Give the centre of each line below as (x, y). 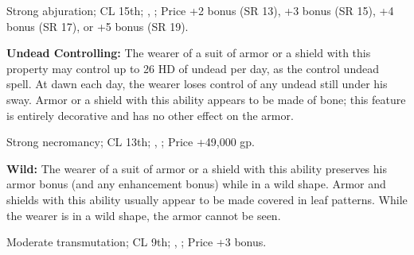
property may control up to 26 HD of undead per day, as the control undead (193, 68)
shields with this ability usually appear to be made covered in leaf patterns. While (207, 199)
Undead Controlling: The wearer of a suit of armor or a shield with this (189, 53)
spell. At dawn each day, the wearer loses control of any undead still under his (197, 84)
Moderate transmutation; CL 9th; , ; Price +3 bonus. (137, 242)
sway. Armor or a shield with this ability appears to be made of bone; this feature (206, 99)
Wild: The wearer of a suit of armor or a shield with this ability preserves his (197, 168)
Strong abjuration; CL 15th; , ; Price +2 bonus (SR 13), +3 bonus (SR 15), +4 (200, 10)
